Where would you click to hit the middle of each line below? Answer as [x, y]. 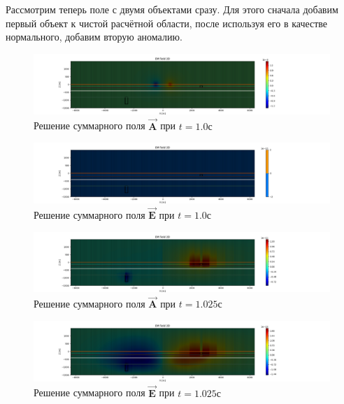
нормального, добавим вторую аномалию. [94, 37]
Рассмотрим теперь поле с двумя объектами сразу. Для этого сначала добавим [172, 9]
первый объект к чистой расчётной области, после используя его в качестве [167, 23]
